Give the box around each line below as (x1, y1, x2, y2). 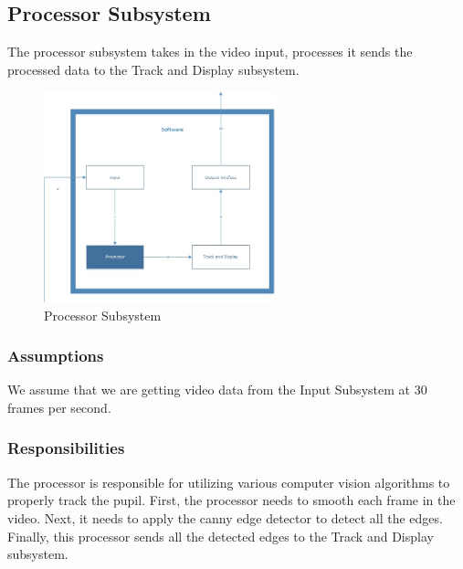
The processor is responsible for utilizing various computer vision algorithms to (7, 472, 450, 491)
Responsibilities (7, 437, 125, 459)
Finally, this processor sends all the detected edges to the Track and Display (7, 526, 434, 545)
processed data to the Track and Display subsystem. (7, 59, 300, 79)
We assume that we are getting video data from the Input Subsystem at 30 (7, 380, 427, 399)
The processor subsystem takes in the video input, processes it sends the (7, 42, 413, 61)
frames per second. (7, 397, 111, 416)
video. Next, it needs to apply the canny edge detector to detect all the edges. (7, 508, 443, 527)
